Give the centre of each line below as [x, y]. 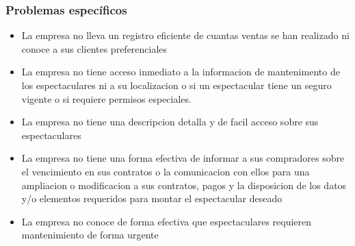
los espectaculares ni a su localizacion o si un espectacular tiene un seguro [176, 85]
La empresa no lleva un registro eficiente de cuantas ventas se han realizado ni [185, 35]
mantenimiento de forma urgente [90, 235]
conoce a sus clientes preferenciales [94, 48]
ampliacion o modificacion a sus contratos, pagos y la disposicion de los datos [184, 185]
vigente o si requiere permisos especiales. [106, 98]
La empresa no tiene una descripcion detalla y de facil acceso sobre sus [170, 122]
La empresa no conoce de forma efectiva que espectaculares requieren [167, 221]
